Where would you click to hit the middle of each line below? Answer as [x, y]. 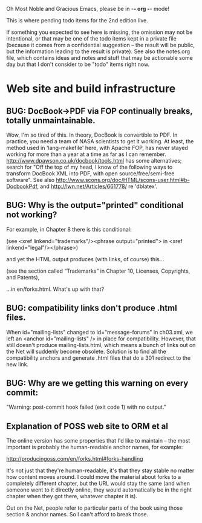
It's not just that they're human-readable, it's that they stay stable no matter [100, 470]
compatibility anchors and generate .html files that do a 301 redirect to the [99, 358]
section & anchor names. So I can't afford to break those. [77, 515]
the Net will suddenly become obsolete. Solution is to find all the [86, 351]
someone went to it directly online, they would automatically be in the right [99, 490]
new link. [18, 364]
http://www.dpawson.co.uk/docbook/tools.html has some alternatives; [94, 161]
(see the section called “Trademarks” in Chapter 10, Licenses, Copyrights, [98, 271]
